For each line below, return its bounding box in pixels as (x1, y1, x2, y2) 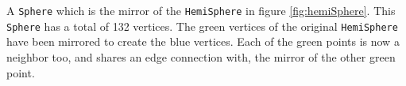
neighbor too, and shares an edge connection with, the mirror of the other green (6, 48, 396, 65)
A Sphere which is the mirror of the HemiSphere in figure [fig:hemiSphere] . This (6, 2, 396, 18)
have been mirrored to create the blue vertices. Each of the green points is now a (6, 33, 400, 50)
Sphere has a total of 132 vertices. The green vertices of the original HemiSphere (6, 17, 398, 34)
